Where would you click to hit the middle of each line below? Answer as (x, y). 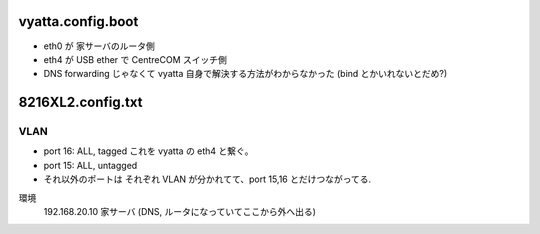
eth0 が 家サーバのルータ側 (99, 46)
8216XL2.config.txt (80, 102)
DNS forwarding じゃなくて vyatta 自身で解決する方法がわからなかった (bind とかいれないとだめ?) (245, 74)
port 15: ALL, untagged (90, 165)
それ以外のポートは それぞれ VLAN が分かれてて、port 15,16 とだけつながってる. (207, 179)
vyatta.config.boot (78, 21)
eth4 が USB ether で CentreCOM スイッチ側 (135, 59)
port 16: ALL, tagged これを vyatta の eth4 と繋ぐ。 (148, 151)
